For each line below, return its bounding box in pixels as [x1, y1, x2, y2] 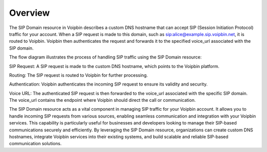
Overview [9, 7, 50, 18]
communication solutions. [9, 141, 62, 147]
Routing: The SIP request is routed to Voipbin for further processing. [9, 72, 148, 78]
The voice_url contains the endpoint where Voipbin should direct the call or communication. [9, 97, 196, 103]
